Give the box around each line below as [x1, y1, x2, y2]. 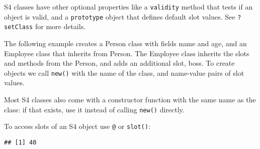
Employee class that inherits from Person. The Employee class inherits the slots [4, 48, 249, 58]
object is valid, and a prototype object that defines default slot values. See [4, 11, 235, 22]
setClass [4, 24, 33, 31]
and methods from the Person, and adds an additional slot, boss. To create [4, 58, 235, 68]
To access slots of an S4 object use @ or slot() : [4, 121, 150, 131]
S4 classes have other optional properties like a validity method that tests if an [4, 2, 253, 12]
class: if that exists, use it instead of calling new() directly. [4, 104, 185, 114]
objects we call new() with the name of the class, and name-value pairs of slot [4, 67, 244, 78]
